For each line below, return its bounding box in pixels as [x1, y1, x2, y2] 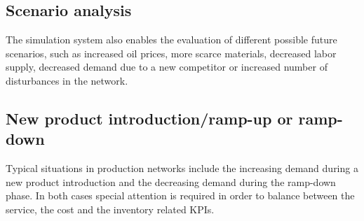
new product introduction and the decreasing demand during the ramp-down [6, 174, 336, 189]
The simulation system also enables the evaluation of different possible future [6, 32, 337, 47]
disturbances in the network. [6, 73, 128, 87]
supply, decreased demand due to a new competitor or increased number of [6, 59, 328, 74]
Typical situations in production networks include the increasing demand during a [6, 161, 358, 176]
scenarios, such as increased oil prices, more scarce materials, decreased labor [6, 45, 337, 60]
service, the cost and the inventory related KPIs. [6, 201, 215, 216]
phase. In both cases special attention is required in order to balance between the [6, 188, 355, 203]
